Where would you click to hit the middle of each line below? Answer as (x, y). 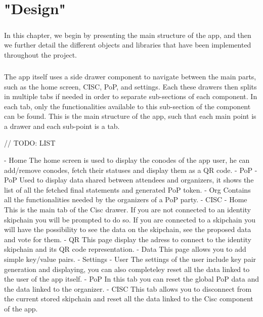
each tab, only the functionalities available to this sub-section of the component (127, 106)
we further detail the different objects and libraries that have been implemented (128, 45)
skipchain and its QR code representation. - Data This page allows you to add (125, 249)
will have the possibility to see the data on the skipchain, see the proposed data (128, 229)
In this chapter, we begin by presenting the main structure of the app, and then (128, 35)
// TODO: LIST (30, 143)
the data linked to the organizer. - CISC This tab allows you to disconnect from (128, 288)
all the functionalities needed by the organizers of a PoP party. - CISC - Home (126, 199)
